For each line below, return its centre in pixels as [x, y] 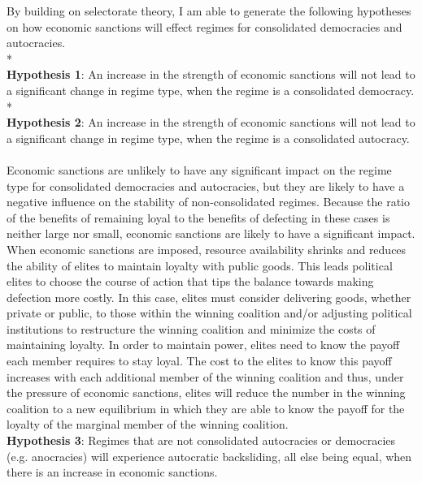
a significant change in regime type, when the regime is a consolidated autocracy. [208, 138]
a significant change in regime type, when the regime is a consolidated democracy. [211, 90]
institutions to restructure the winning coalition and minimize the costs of [191, 328]
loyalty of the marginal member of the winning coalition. [148, 424]
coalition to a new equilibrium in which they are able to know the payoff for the [206, 408]
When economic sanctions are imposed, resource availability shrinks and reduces [207, 249]
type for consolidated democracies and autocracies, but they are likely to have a [206, 185]
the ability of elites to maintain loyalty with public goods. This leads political [200, 265]
